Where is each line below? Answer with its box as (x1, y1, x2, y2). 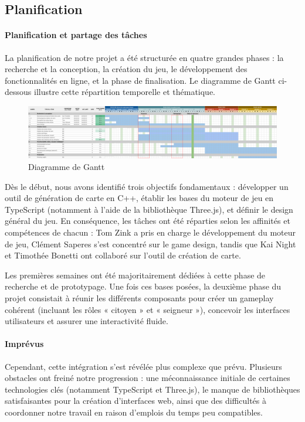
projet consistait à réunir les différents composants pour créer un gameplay (5, 291, 274, 304)
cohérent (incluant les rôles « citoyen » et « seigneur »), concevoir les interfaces (5, 303, 290, 315)
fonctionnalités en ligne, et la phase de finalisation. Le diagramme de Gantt (5, 74, 276, 86)
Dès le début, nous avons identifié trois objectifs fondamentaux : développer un (5, 180, 289, 192)
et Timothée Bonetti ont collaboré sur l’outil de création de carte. (5, 249, 241, 261)
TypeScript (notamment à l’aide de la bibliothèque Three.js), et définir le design (5, 203, 293, 215)
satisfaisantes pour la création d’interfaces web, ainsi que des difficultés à (5, 394, 266, 407)
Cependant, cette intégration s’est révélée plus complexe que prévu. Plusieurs (5, 360, 282, 372)
